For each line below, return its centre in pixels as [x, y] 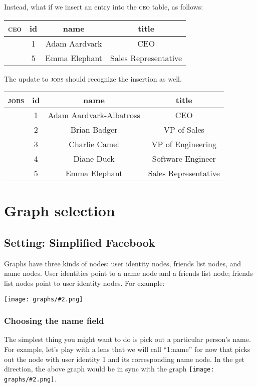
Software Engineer [184, 159]
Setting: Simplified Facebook [80, 242]
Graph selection [60, 211]
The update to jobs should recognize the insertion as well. [93, 78]
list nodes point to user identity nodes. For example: [84, 283]
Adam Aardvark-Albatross [94, 115]
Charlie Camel [94, 144]
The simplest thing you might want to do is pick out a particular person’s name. [127, 339]
